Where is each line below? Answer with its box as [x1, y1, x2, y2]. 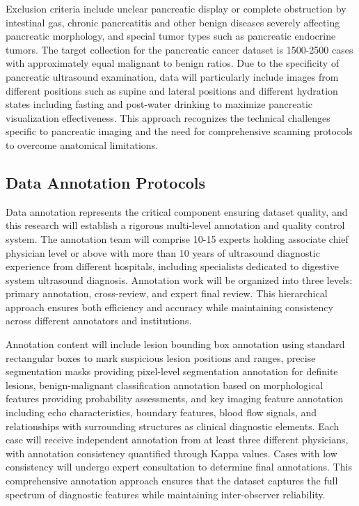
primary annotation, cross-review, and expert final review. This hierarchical [6, 286, 328, 301]
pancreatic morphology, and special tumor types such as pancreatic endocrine [6, 29, 336, 43]
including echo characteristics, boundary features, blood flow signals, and [6, 405, 317, 420]
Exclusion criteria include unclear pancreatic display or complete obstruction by [6, 1, 346, 15]
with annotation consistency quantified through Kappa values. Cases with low [6, 445, 337, 460]
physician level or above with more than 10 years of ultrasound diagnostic [6, 245, 320, 260]
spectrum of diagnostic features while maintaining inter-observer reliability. [6, 487, 326, 501]
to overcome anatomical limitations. [6, 137, 159, 152]
